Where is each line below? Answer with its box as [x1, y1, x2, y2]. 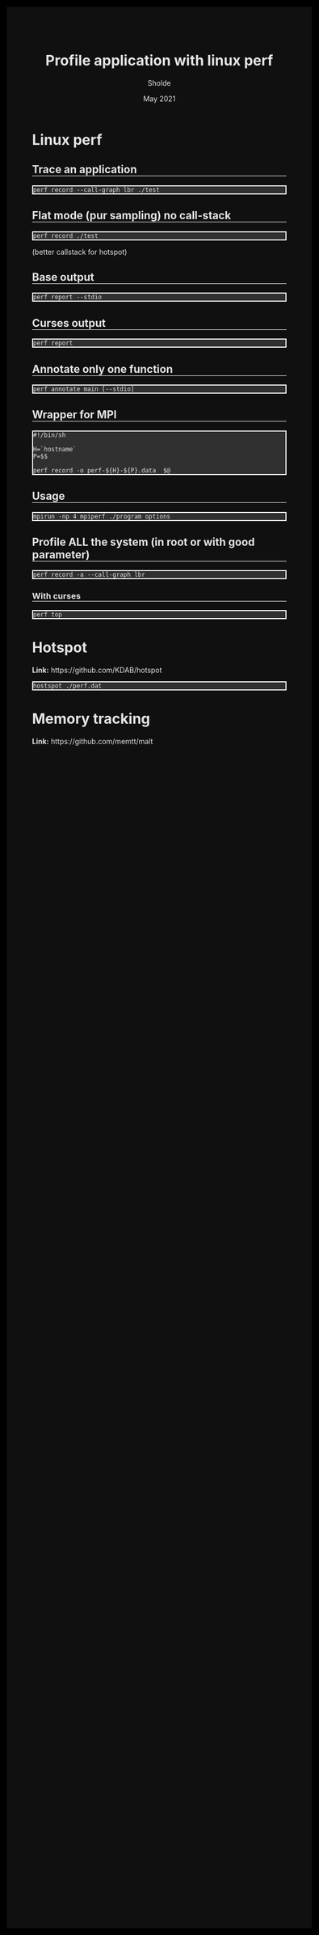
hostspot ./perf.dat [33, 681, 103, 690]
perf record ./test [33, 231, 99, 239]
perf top [33, 610, 63, 619]
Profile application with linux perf [45, 52, 274, 70]
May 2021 [143, 94, 176, 104]
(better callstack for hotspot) [31, 247, 128, 256]
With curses [31, 591, 82, 602]
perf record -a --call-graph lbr [33, 571, 145, 579]
